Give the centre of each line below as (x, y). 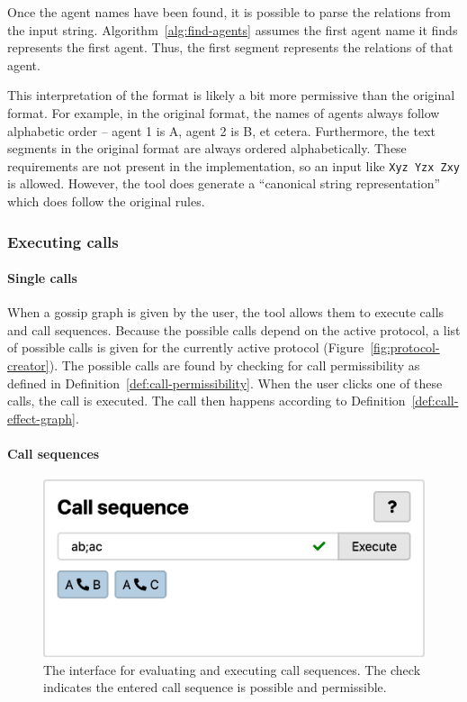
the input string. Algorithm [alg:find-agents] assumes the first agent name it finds (233, 29)
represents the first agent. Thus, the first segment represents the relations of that (230, 47)
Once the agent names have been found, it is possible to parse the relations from (229, 12)
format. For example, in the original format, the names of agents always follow (224, 112)
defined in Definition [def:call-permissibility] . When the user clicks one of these (225, 383)
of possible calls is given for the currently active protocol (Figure (186, 347)
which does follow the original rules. (106, 201)
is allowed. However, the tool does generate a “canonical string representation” (224, 183)
